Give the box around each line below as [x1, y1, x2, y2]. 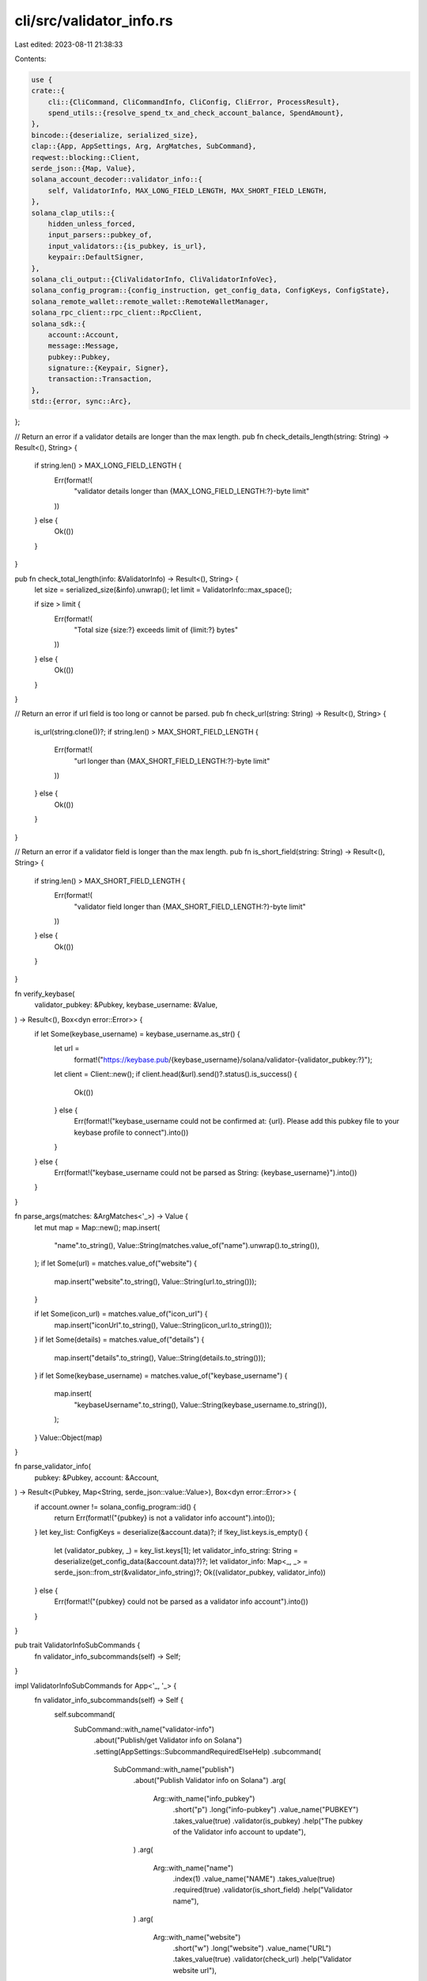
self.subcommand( [54, 1710, 115, 1720]
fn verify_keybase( [14, 989, 75, 998]
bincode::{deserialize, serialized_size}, [31, 131, 198, 139]
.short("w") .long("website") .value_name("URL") [172, 1944, 332, 1953]
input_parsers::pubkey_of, [47, 231, 153, 239]
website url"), [172, 1965, 217, 1975]
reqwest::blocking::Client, [31, 153, 140, 162]
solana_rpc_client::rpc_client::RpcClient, [31, 308, 203, 317]
